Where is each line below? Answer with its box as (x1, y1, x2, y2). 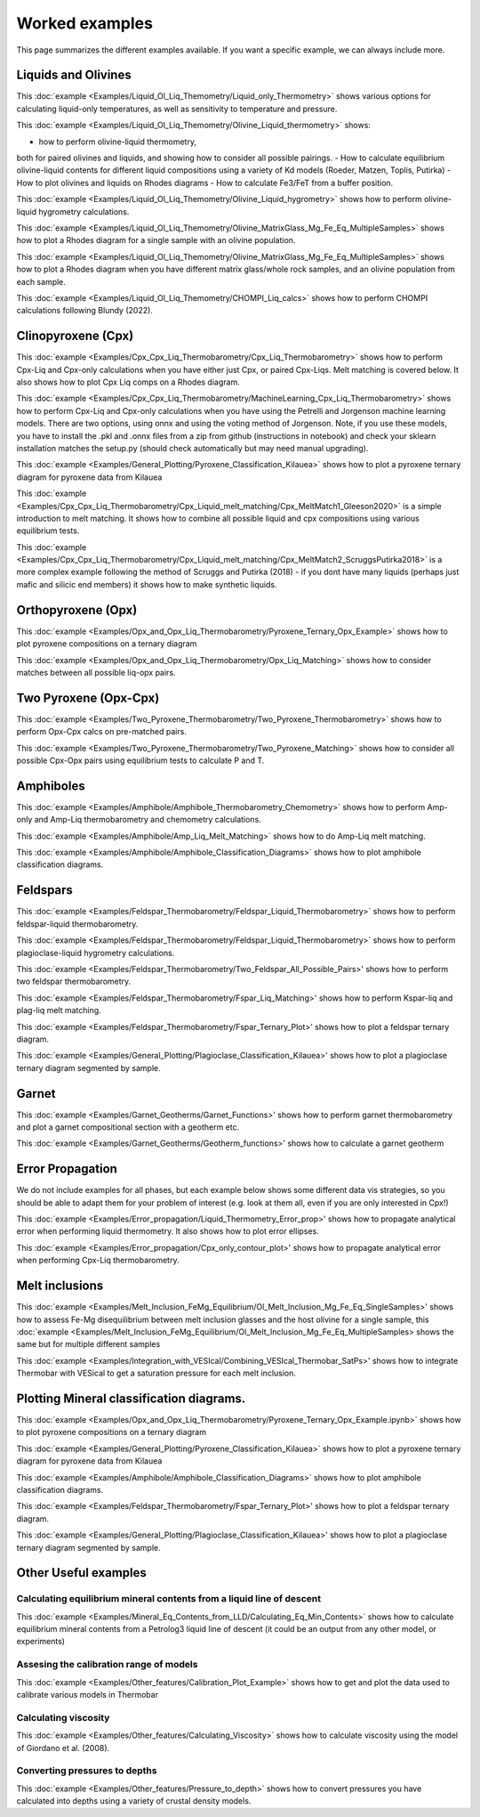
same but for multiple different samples (16, 1339, 161, 1350)
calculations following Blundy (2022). (16, 305, 153, 316)
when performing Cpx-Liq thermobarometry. (16, 1255, 180, 1266)
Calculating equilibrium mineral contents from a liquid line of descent (16, 1593, 322, 1605)
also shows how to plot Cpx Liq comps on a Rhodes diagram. (16, 377, 240, 387)
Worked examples (16, 13, 153, 33)
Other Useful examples (16, 1565, 147, 1580)
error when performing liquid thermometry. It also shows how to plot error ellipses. (16, 1226, 319, 1237)
